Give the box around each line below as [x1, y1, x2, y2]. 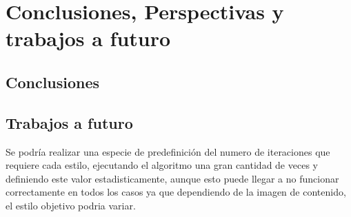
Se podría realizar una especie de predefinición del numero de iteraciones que [6, 144, 330, 158]
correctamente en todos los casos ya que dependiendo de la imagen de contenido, [6, 185, 346, 199]
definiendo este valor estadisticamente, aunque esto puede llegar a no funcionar [6, 171, 339, 185]
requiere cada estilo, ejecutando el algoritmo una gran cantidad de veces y [6, 158, 318, 172]
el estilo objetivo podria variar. [6, 198, 136, 212]
